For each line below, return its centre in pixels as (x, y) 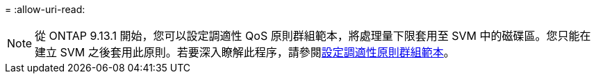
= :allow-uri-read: (45, 9)
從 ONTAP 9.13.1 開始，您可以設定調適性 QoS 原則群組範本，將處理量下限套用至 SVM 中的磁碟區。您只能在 (313, 36)
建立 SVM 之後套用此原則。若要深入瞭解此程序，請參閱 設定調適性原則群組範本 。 (245, 52)
